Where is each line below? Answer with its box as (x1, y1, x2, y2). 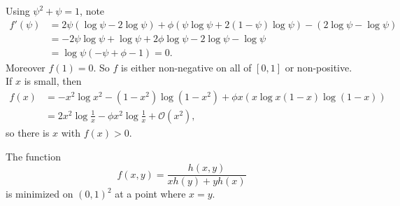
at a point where (115, 186, 186, 201)
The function (6, 149, 61, 163)
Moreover (6, 60, 45, 74)
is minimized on (6, 186, 73, 201)
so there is (6, 125, 50, 139)
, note (80, 4, 105, 18)
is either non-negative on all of (121, 60, 252, 74)
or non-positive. (285, 60, 352, 74)
